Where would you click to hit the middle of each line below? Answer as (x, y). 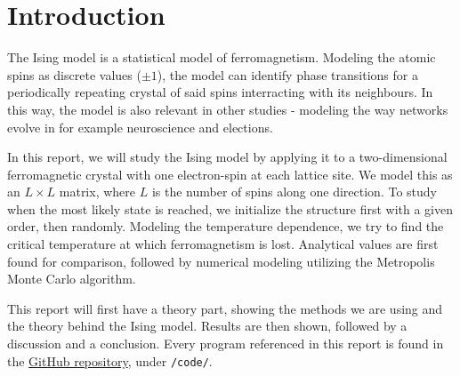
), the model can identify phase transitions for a (287, 74)
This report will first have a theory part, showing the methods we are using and (225, 308)
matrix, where (97, 192)
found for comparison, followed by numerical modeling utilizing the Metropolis (221, 261)
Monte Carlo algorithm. (72, 279)
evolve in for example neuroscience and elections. (140, 127)
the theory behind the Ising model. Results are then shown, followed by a (207, 326)
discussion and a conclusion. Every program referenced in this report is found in (226, 344)
